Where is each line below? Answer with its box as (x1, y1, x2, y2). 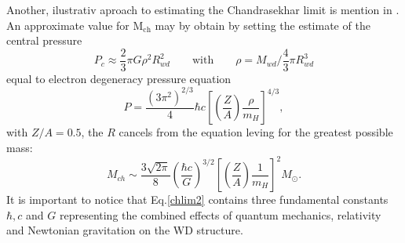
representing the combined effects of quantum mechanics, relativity (59, 206, 381, 223)
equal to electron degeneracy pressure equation (6, 70, 232, 86)
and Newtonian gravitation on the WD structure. (6, 222, 243, 238)
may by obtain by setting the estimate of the (155, 16, 370, 33)
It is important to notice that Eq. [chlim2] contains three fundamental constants (6, 191, 389, 208)
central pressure (6, 32, 82, 49)
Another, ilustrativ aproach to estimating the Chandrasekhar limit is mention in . (6, 2, 400, 17)
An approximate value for (6, 16, 130, 33)
